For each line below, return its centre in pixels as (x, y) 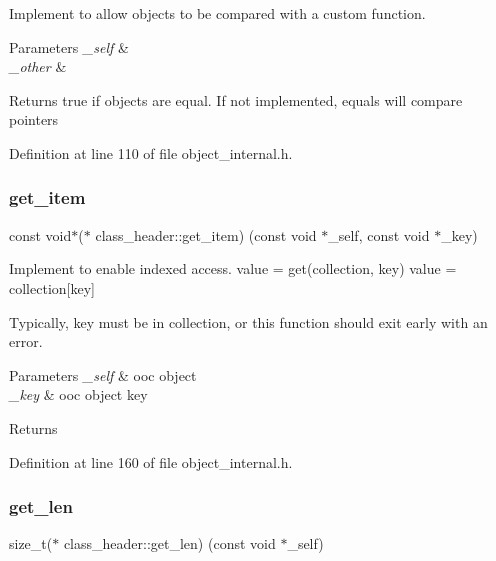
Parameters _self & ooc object (103, 374)
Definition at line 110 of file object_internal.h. (151, 152)
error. (26, 341)
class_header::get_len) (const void (169, 543)
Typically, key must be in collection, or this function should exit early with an (248, 321)
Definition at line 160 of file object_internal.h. (151, 461)
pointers (34, 119)
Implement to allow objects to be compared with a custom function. (217, 13)
